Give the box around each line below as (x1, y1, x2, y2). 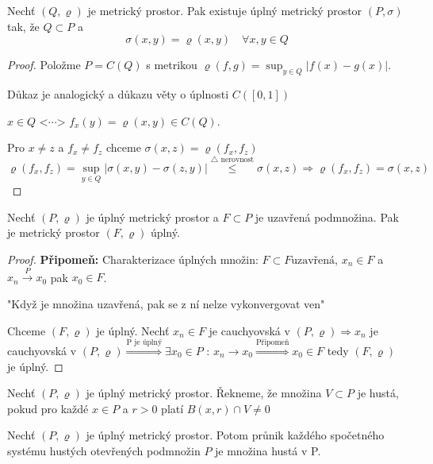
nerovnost (220, 156, 255, 164)
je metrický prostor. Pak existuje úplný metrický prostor (87, 2, 362, 18)
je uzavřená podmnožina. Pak (255, 208, 399, 225)
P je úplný (126, 338, 163, 347)
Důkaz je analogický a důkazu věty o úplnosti (7, 85, 229, 102)
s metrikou (146, 56, 197, 73)
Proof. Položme (7, 56, 81, 73)
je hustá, (357, 385, 399, 401)
